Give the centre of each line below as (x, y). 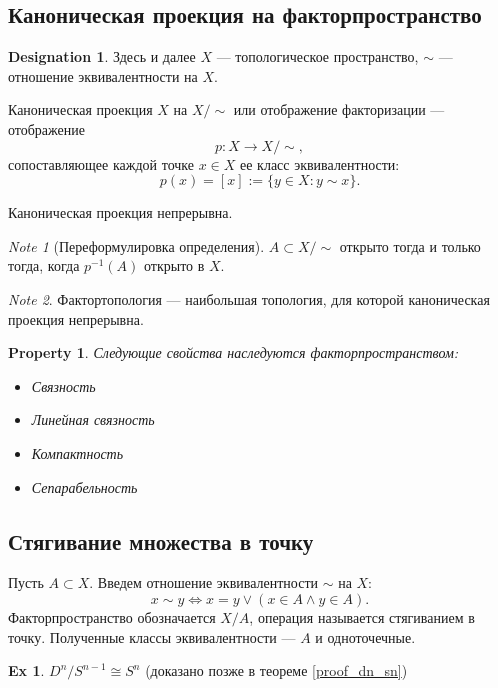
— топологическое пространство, (317, 56)
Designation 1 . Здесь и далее (102, 56)
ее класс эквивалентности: (320, 163)
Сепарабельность (84, 486)
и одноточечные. (365, 636)
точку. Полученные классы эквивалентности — (152, 636)
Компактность (77, 452)
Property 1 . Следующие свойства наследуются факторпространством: (233, 352)
